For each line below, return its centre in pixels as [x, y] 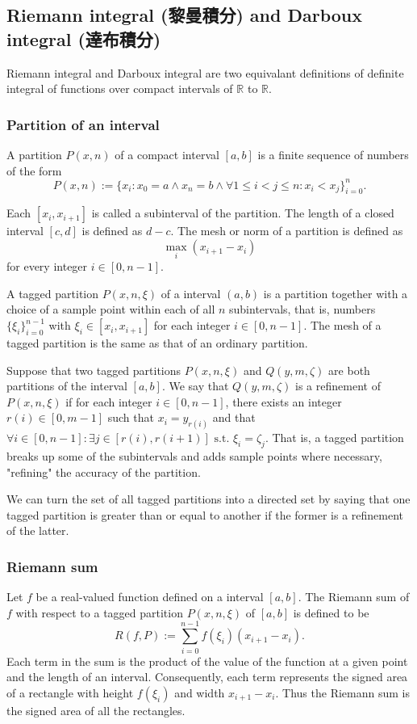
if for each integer [109, 401]
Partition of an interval [83, 124]
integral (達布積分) [84, 38]
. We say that [195, 386]
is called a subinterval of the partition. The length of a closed [243, 213]
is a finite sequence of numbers [333, 154]
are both [349, 370]
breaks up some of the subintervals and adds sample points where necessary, [194, 456]
